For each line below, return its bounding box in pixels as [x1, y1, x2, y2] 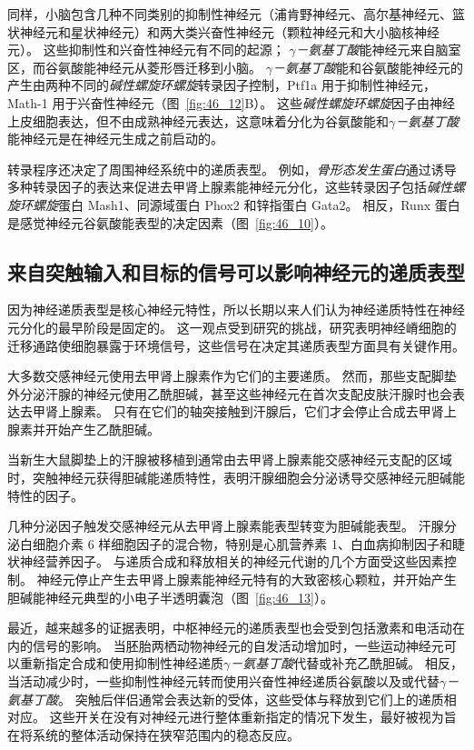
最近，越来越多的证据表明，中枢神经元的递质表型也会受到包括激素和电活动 [7, 618, 452, 637]
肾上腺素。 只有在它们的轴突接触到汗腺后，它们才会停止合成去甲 [44, 402, 431, 421]
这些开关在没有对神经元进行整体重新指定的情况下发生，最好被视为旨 [49, 707, 457, 726]
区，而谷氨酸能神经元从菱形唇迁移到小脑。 [7, 57, 262, 76]
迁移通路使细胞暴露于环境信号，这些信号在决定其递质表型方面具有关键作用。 [7, 335, 465, 355]
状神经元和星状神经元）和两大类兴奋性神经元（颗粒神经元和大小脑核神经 [7, 22, 439, 41]
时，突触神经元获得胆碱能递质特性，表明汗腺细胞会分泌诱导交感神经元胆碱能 [7, 468, 465, 487]
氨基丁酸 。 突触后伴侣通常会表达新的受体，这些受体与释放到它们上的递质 [7, 689, 444, 708]
